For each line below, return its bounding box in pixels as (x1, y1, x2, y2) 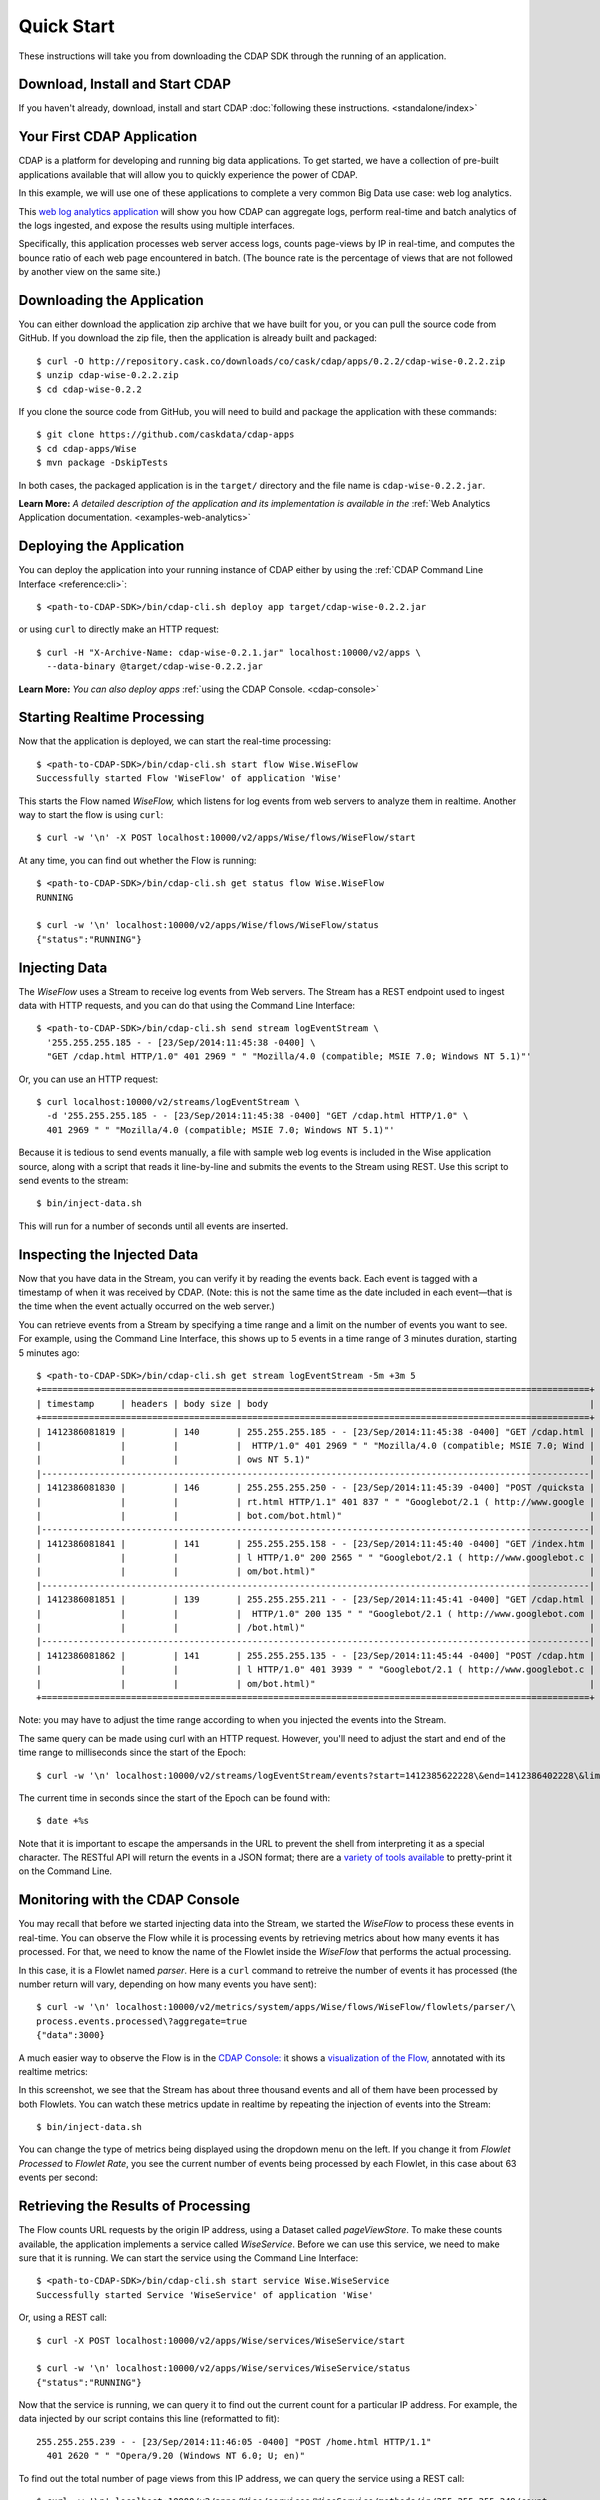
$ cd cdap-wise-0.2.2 (36, 383, 142, 395)
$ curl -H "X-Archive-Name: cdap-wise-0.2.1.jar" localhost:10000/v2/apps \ (36, 646, 422, 658)
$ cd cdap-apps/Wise (36, 443, 137, 454)
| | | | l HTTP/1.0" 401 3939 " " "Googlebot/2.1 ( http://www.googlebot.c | (36, 1664, 595, 1675)
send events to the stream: (18, 1174, 129, 1186)
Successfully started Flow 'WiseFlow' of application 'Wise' (36, 773, 342, 784)
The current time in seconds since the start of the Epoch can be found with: (18, 1791, 331, 1804)
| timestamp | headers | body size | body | (36, 1398, 595, 1409)
